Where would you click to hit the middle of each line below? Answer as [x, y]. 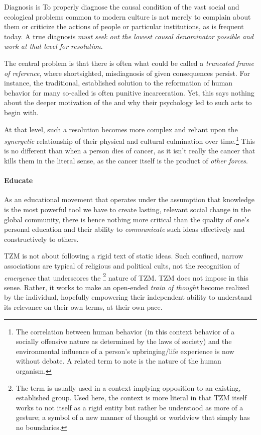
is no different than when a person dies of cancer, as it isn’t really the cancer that [130, 151]
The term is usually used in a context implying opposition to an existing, [128, 387]
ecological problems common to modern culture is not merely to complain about [127, 16]
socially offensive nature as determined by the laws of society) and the [124, 341]
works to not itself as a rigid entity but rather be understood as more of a [129, 407]
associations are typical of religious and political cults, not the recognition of [122, 265]
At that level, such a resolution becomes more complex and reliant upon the [121, 129]
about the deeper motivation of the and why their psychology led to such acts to [128, 102]
